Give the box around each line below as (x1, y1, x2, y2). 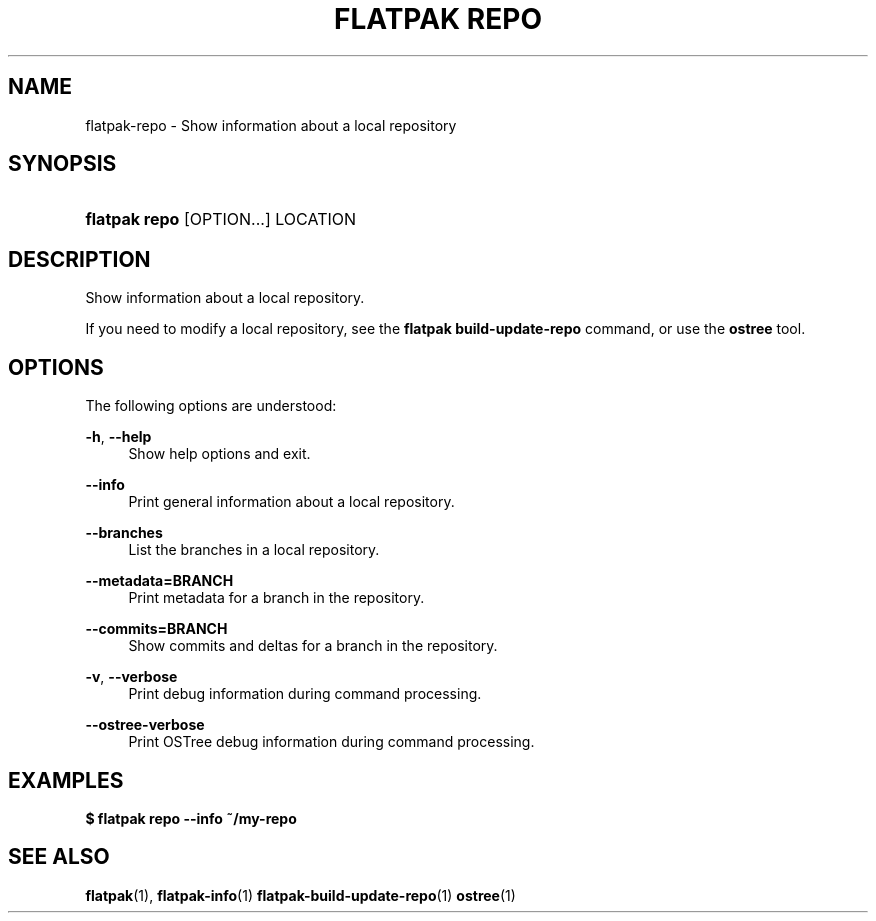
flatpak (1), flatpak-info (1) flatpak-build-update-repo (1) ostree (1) (85, 886, 516, 904)
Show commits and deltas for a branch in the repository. (128, 637, 498, 655)
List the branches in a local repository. (128, 541, 380, 559)
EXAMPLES (8, 767, 124, 793)
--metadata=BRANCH (85, 572, 234, 590)
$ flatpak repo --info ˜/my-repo (85, 809, 297, 827)
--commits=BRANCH (85, 620, 228, 638)
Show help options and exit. (128, 445, 311, 463)
